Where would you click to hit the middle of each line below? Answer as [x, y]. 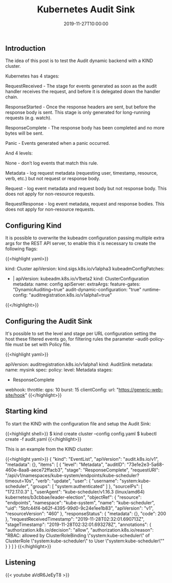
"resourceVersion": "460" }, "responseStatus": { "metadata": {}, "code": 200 [86, 513]
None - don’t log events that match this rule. [52, 163]
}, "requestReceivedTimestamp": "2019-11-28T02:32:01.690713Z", [75, 519]
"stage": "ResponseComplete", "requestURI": [112, 470]
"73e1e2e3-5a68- [145, 464]
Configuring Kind [33, 225]
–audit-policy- [150, 339]
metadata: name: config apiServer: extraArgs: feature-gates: [77, 284]
